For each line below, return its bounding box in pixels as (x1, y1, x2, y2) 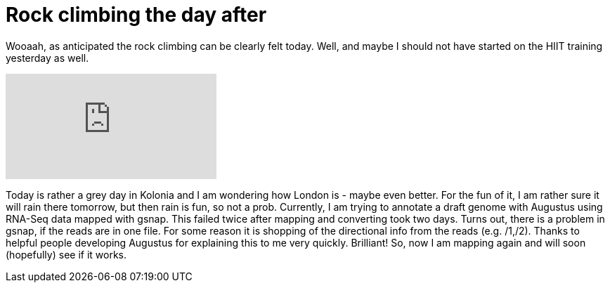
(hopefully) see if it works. (6, 248, 126, 261)
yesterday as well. (6, 51, 89, 64)
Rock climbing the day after (6, 3, 267, 27)
